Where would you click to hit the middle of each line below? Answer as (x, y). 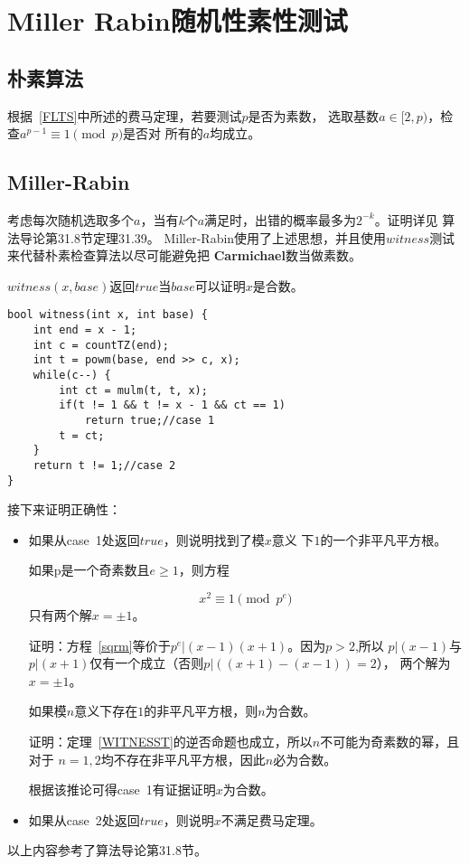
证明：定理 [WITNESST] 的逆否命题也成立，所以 (170, 742)
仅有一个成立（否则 (147, 663)
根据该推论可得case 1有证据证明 (122, 790)
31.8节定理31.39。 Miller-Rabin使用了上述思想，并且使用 (222, 237)
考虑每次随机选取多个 (70, 219)
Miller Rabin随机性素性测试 (178, 20)
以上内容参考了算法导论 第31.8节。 (107, 850)
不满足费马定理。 (272, 819)
